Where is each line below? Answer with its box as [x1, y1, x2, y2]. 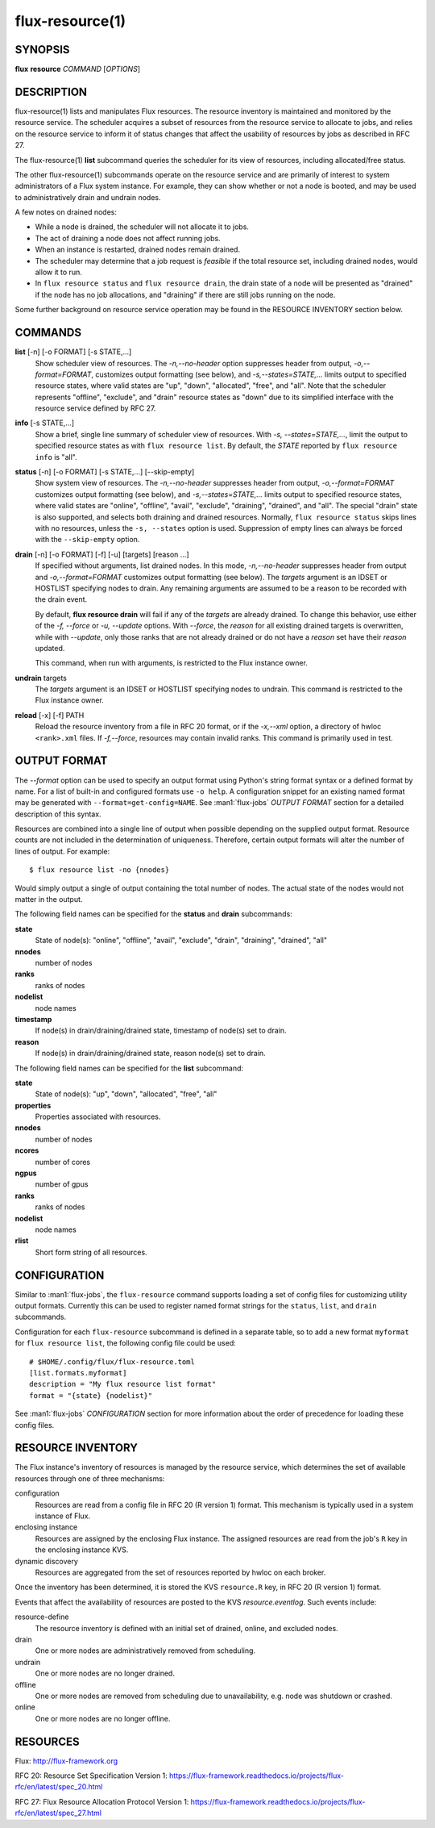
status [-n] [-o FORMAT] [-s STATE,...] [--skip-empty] [14, 467, 195, 477]
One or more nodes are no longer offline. [35, 1713, 171, 1723]
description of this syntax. [14, 809, 101, 819]
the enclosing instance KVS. [35, 1545, 129, 1555]
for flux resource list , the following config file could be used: [14, 1338, 237, 1348]
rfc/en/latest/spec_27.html [14, 1808, 102, 1818]
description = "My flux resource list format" [29, 1379, 217, 1389]
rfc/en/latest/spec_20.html [14, 1782, 103, 1792]
